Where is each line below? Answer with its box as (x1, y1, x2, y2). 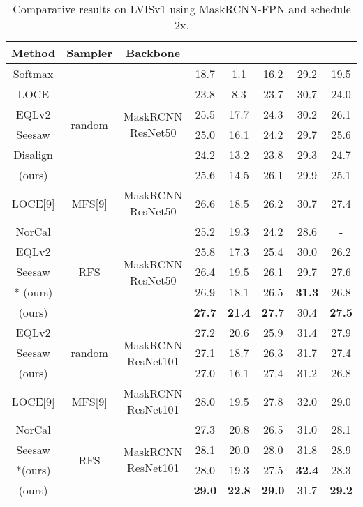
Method (11, 45, 56, 61)
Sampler (66, 45, 113, 61)
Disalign (13, 146, 53, 162)
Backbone (126, 45, 181, 61)
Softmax (13, 66, 54, 82)
